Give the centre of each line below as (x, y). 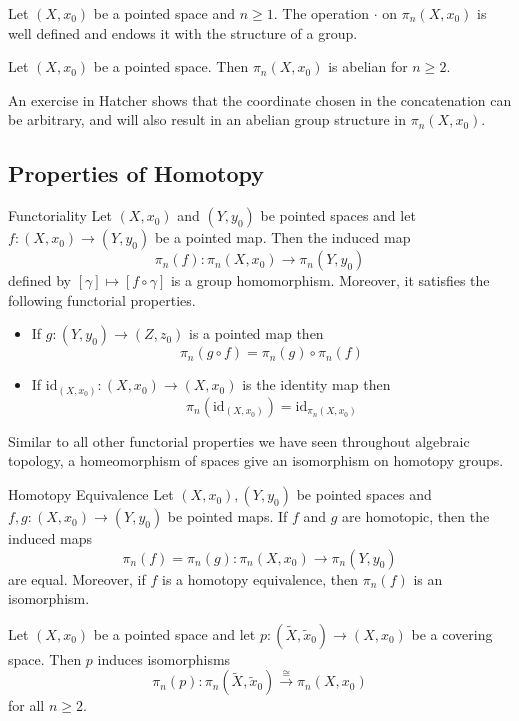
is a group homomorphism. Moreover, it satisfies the (330, 280)
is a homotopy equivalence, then (260, 578)
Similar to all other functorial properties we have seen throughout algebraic (239, 440)
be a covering (452, 633)
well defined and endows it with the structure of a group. (183, 32)
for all (26, 705)
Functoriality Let (60, 215)
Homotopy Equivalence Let (91, 494)
